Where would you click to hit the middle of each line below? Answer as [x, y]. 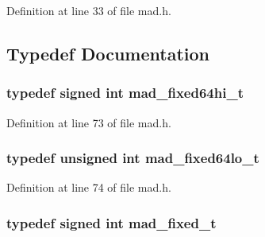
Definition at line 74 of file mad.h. [89, 187]
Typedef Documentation [108, 53]
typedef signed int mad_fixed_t [111, 222]
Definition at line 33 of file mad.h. [89, 10]
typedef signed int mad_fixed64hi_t [125, 93]
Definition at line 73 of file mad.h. [89, 122]
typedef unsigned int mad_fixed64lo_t [133, 158]
